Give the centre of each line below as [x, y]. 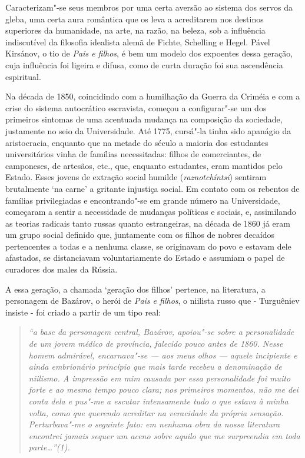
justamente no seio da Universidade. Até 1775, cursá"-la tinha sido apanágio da [148, 130]
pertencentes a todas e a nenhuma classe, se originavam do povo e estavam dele [148, 246]
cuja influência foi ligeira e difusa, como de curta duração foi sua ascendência [144, 64]
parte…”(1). [49, 447]
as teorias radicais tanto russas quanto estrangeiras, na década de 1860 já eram [148, 223]
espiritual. [23, 76]
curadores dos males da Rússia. [62, 269]
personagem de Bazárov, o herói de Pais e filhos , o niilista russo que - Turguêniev [152, 301]
